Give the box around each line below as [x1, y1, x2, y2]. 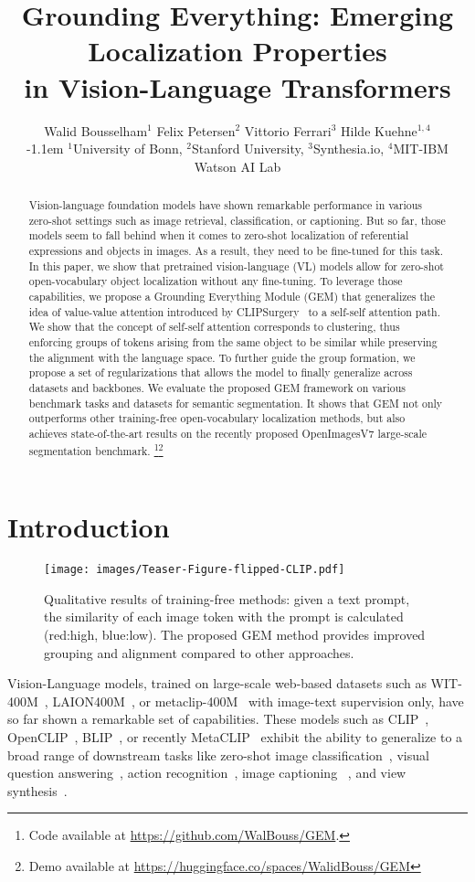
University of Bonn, [72, 139, 183, 158]
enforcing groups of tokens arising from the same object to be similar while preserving [28, 334, 438, 349]
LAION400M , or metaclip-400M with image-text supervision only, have [52, 691, 464, 710]
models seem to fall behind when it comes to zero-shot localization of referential [28, 228, 409, 243]
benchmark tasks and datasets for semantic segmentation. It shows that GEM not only [28, 395, 443, 410]
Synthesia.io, [313, 139, 385, 158]
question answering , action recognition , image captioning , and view [7, 763, 406, 782]
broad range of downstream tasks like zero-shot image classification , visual [7, 745, 429, 764]
